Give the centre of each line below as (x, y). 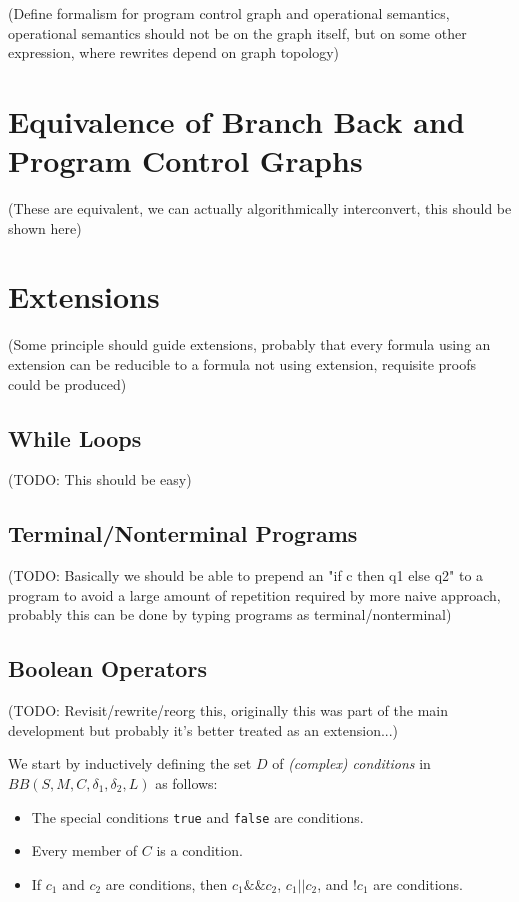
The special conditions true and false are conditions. (197, 816)
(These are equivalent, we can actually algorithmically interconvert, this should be (260, 208)
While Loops (75, 437)
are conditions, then (166, 883)
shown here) (45, 227)
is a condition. (199, 850)
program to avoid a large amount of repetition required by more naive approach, (254, 594)
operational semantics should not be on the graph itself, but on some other (237, 32)
